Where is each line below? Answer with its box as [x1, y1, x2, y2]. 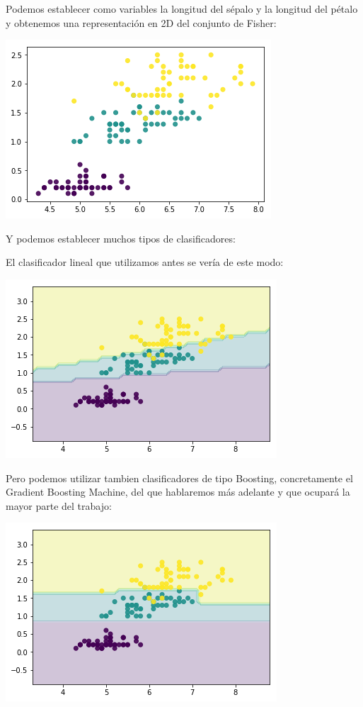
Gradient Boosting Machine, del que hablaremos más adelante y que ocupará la [6, 484, 350, 499]
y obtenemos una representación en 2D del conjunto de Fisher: [6, 15, 277, 30]
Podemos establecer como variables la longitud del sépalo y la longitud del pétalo [6, 1, 358, 16]
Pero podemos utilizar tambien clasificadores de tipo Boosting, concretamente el [6, 470, 353, 485]
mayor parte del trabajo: [6, 498, 112, 513]
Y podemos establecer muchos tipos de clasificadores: [6, 230, 236, 245]
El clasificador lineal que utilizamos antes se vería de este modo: [6, 255, 284, 269]
